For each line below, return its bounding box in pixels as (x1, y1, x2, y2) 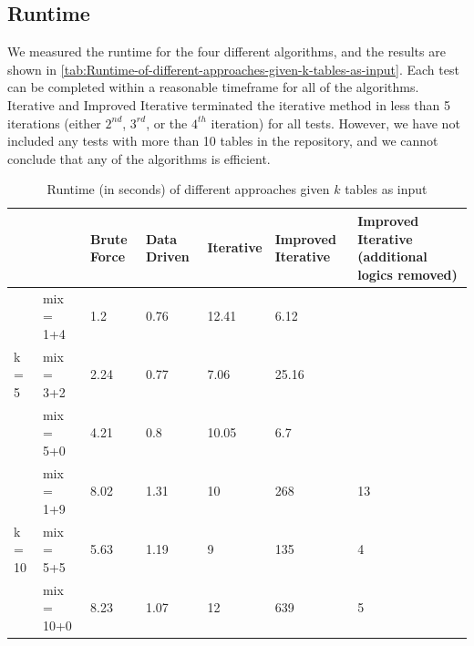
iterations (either (7, 113, 101, 132)
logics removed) (357, 264, 458, 283)
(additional (357, 247, 428, 266)
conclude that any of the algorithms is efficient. (7, 149, 271, 168)
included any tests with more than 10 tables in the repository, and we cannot (7, 131, 438, 150)
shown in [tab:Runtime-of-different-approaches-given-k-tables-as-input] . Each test (7, 59, 459, 78)
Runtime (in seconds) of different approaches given (46, 179, 330, 199)
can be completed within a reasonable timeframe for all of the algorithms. (7, 77, 419, 97)
